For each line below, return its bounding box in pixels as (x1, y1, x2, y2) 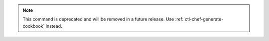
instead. (45, 23, 62, 29)
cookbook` (22, 23, 45, 29)
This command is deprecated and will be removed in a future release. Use (22, 16, 174, 22)
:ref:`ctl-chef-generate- (175, 16, 224, 22)
